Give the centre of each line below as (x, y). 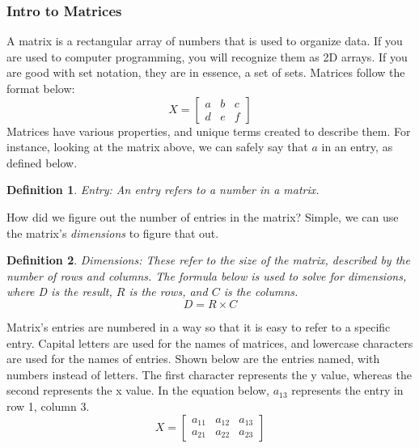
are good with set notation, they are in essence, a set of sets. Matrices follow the (206, 72)
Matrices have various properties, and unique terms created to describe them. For (209, 131)
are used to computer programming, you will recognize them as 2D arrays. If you (207, 56)
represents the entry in (347, 390)
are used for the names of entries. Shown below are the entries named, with (193, 359)
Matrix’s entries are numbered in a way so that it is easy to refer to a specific (199, 326)
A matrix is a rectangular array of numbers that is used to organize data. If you (205, 41)
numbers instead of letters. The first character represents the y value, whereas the (209, 374)
